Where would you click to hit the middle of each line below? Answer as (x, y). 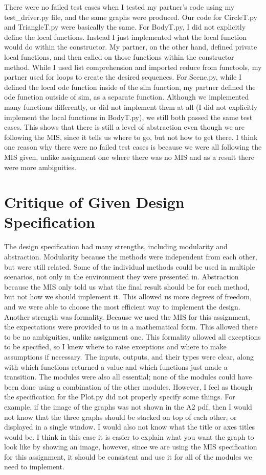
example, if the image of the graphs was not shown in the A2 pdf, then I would (128, 406)
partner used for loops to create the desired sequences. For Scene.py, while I (123, 77)
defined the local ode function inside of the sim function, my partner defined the (130, 87)
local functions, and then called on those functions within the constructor (119, 56)
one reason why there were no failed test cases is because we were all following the (133, 147)
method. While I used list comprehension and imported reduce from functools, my (133, 67)
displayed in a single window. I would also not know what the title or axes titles (130, 427)
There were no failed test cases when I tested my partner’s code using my (119, 7)
